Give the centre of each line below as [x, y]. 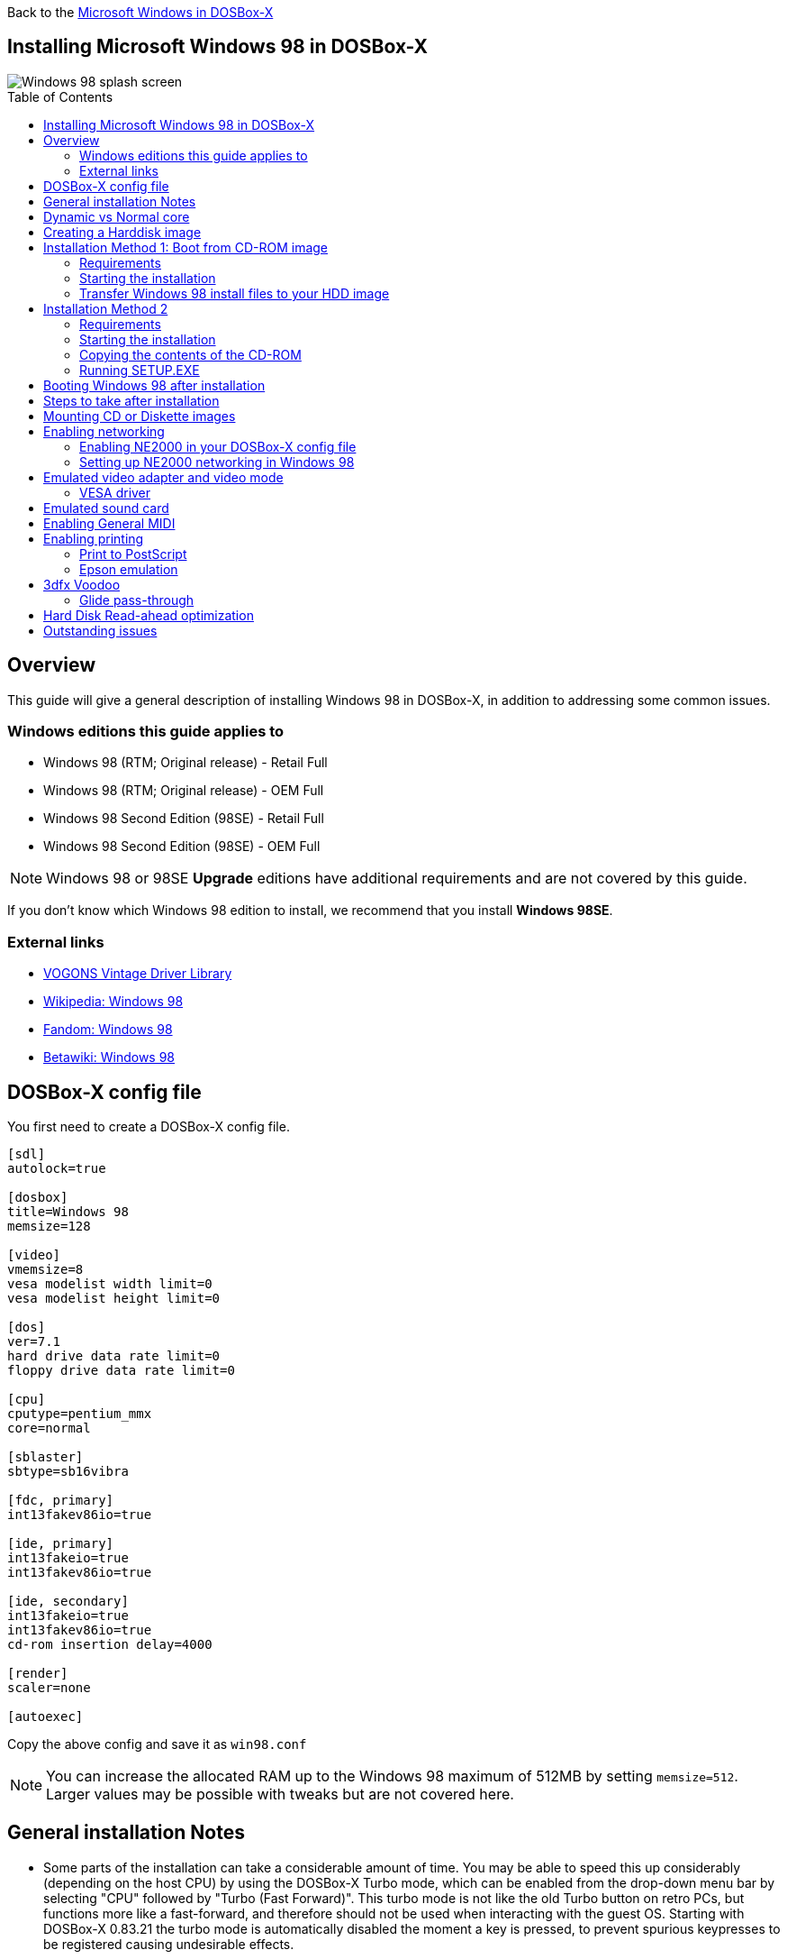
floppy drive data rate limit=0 [121, 1371]
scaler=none [49, 1688]
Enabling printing [94, 538]
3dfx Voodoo [82, 584]
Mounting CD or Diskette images [140, 416]
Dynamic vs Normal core [117, 216]
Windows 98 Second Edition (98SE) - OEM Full [182, 847]
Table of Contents [60, 96]
